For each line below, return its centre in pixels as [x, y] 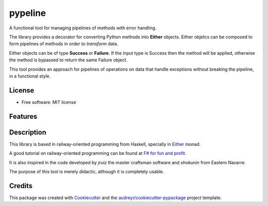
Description [28, 132]
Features [23, 116]
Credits [21, 186]
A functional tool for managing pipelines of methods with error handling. [83, 28]
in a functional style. [30, 76]
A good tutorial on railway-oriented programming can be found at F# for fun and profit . [98, 153]
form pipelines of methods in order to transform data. [64, 44]
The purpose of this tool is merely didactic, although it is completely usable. [87, 171]
